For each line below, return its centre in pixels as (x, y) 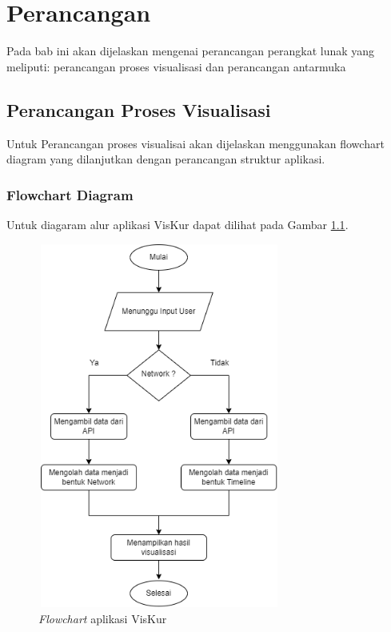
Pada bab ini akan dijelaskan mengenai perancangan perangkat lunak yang (191, 51)
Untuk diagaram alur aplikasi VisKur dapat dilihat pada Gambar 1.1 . (178, 224)
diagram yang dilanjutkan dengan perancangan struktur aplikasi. (166, 159)
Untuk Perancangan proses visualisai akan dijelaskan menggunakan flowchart (195, 143)
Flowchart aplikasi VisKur (103, 618)
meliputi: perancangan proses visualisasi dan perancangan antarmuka (176, 66)
